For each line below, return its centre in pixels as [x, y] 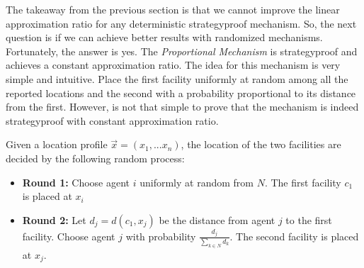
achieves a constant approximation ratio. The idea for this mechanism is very [173, 65]
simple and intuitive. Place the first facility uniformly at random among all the [177, 78]
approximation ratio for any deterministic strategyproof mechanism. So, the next [181, 23]
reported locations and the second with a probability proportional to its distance [181, 93]
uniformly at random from [197, 182]
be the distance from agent [217, 219]
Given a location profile [57, 144]
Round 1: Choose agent [76, 182]
